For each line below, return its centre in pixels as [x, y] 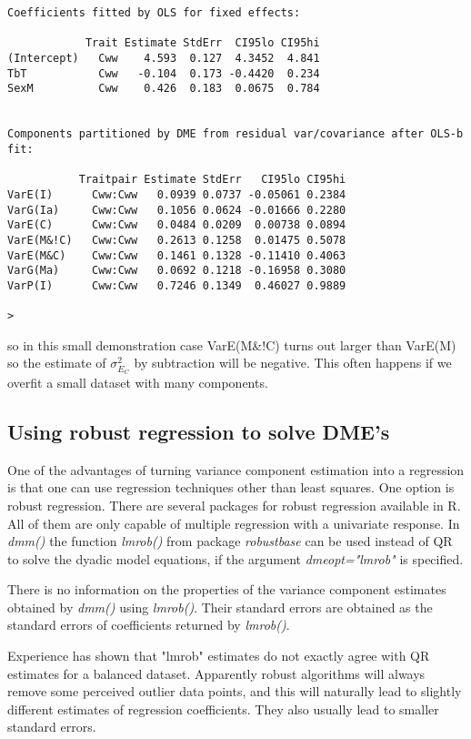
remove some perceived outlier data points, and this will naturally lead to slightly [235, 691]
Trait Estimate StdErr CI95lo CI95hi [202, 43]
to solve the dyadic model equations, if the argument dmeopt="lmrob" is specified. [235, 558]
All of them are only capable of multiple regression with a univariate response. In [234, 523]
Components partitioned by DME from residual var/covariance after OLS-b [235, 134]
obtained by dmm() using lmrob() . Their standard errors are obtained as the [220, 607]
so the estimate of [57, 363]
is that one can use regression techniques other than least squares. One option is [231, 487]
